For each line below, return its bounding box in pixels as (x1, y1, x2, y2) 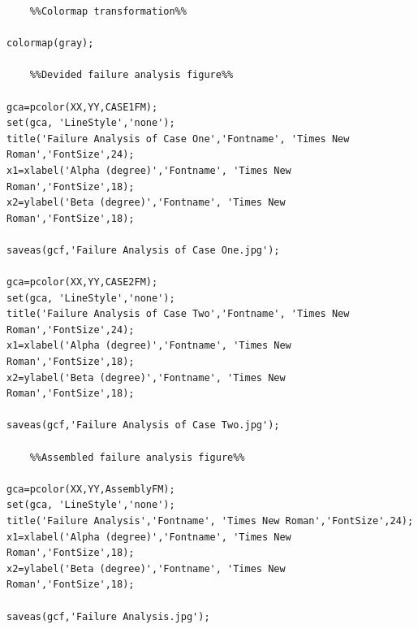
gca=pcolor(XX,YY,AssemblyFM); (6, 483, 175, 495)
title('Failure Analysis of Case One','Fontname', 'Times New (6, 132, 350, 145)
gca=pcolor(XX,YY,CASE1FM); (6, 101, 158, 113)
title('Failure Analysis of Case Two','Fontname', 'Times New (6, 308, 350, 320)
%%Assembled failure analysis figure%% (29, 451, 245, 463)
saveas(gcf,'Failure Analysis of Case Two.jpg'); (6, 419, 280, 432)
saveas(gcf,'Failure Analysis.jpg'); (6, 610, 210, 622)
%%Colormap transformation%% (29, 6, 187, 17)
